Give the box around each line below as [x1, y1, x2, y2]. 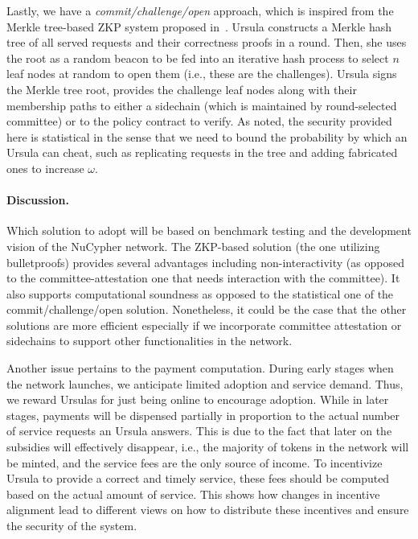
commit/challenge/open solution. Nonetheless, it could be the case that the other [6, 301, 407, 318]
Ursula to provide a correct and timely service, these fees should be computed [6, 470, 390, 487]
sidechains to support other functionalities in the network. [6, 332, 293, 349]
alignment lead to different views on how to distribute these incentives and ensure [6, 501, 409, 518]
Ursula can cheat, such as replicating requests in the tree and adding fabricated [6, 144, 398, 161]
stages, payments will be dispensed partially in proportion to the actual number [6, 406, 400, 423]
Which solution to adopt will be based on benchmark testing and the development [6, 222, 412, 239]
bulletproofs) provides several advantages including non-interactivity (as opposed [6, 253, 404, 270]
